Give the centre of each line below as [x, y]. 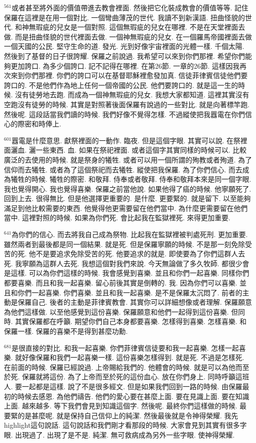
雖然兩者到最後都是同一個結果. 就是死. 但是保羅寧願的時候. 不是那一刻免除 [125, 244]
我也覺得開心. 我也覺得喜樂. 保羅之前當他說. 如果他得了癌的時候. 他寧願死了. [128, 188]
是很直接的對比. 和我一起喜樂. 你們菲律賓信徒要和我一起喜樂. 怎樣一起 [125, 347]
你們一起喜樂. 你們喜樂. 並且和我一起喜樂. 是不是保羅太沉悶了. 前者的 [130, 292]
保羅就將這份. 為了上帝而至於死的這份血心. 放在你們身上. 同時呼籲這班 [136, 377]
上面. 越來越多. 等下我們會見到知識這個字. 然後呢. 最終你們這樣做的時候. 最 [125, 406]
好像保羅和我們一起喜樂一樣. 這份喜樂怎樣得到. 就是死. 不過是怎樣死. [133, 357]
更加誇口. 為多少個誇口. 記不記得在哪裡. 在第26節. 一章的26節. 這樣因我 [125, 65]
